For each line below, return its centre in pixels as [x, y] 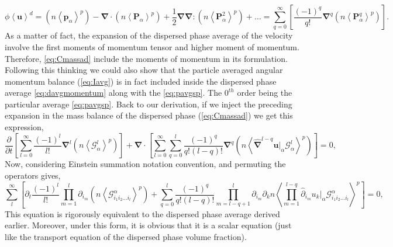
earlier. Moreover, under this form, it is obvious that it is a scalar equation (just [148, 225]
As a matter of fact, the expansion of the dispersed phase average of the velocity [149, 35]
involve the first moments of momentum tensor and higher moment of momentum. [152, 46]
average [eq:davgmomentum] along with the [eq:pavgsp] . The [113, 93]
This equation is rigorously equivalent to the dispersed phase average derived [142, 213]
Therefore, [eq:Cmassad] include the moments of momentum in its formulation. [146, 58]
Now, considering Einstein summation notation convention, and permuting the [145, 164]
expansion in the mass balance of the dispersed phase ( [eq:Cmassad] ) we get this [149, 115]
